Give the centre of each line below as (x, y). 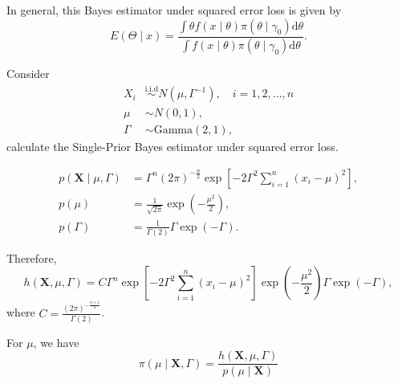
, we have (56, 342)
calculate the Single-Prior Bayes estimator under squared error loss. (173, 147)
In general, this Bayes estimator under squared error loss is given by (174, 10)
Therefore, (32, 257)
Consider (28, 74)
